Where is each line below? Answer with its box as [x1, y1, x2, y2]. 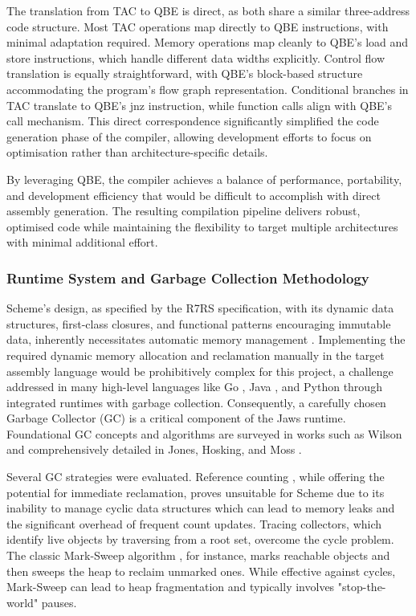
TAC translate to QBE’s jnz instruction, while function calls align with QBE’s [6, 96, 392, 113]
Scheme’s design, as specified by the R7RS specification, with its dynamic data [6, 300, 394, 316]
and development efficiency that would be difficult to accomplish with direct [6, 186, 381, 203]
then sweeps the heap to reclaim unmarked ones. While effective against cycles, [6, 562, 396, 579]
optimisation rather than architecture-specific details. [6, 144, 268, 161]
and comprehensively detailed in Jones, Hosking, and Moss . [6, 441, 302, 458]
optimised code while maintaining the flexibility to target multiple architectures [6, 218, 398, 235]
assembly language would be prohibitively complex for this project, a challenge [6, 362, 394, 379]
